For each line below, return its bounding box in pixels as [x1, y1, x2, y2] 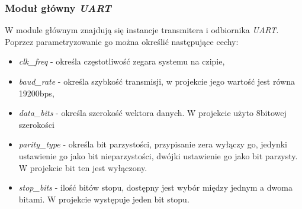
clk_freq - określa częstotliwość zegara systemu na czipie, [18, 55, 225, 67]
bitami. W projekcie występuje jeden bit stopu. [18, 192, 189, 205]
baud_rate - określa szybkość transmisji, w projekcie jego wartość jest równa [18, 75, 295, 87]
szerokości [18, 118, 54, 130]
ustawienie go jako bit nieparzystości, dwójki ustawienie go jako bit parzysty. [18, 149, 298, 162]
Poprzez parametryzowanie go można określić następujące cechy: [5, 35, 239, 47]
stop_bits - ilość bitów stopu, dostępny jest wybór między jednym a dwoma [18, 181, 293, 194]
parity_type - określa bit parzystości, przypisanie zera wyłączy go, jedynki [18, 138, 287, 150]
